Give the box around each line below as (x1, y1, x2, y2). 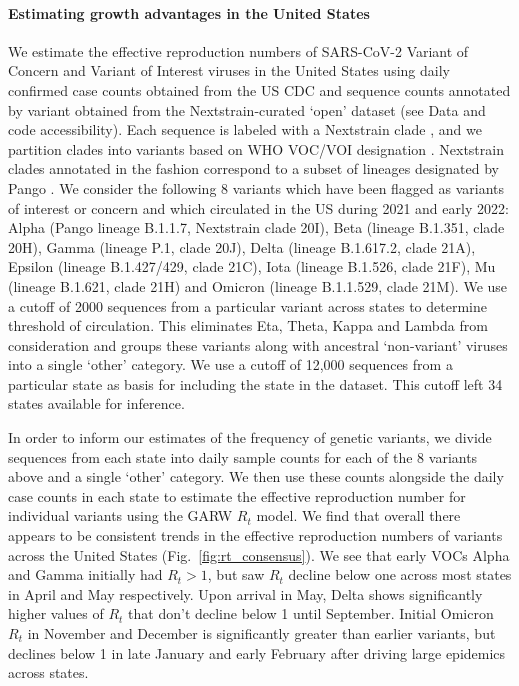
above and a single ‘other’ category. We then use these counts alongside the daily (8, 466, 504, 487)
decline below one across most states (288, 564, 512, 585)
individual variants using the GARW (8, 505, 233, 526)
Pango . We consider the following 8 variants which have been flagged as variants (8, 177, 505, 198)
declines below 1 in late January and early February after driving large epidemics (8, 642, 506, 663)
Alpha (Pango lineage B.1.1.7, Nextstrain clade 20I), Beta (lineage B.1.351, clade (8, 217, 505, 238)
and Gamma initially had (8, 564, 163, 585)
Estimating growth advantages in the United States (8, 2, 370, 23)
